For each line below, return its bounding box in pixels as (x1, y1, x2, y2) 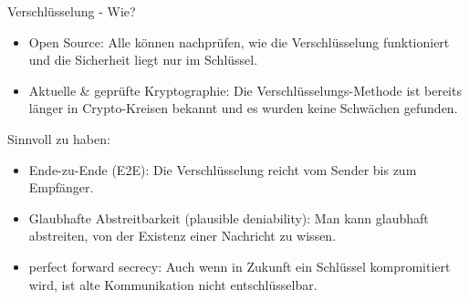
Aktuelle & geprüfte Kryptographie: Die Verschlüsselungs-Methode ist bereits (28, 80, 462, 99)
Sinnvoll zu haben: (7, 129, 110, 148)
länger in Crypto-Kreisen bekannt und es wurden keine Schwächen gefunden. (28, 98, 458, 118)
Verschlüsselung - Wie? (7, 2, 136, 20)
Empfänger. (28, 178, 94, 197)
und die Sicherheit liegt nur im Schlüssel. (28, 50, 258, 69)
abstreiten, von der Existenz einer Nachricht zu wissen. (28, 226, 337, 245)
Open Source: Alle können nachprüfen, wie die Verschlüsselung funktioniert (28, 32, 450, 51)
